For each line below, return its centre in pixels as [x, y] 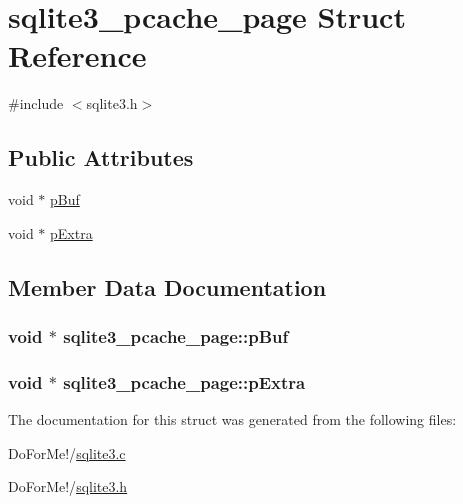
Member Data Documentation [167, 286]
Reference [77, 55]
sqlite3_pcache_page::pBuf [176, 336]
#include [36, 103]
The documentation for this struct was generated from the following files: [232, 419]
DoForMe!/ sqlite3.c [67, 452]
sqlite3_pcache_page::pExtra [184, 381]
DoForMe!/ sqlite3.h [68, 486]
